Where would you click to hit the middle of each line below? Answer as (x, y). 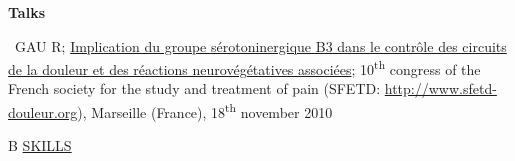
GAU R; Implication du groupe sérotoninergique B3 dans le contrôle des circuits (260, 45)
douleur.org (43, 111)
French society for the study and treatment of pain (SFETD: (194, 88)
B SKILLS (40, 145)
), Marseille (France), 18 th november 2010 (205, 110)
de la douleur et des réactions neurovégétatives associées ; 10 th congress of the (244, 67)
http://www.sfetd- (440, 88)
